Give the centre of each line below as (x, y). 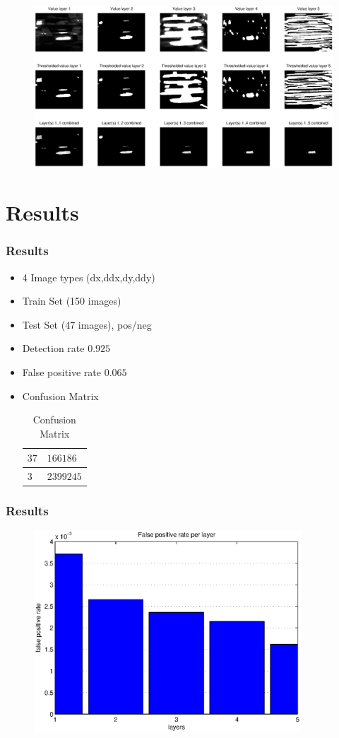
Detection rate (53, 348)
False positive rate (62, 371)
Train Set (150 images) (72, 301)
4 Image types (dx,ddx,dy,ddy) (89, 277)
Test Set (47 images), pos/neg (87, 324)
